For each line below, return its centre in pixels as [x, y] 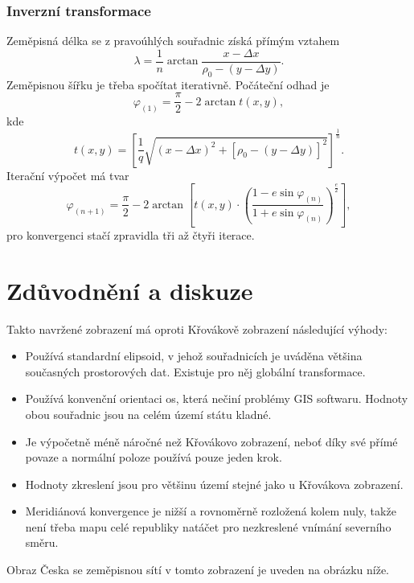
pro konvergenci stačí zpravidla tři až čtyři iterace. [131, 234]
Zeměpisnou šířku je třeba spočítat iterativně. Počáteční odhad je [168, 84]
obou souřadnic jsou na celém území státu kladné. [148, 414]
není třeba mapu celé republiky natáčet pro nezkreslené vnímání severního [208, 526]
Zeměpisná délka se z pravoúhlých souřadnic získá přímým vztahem [173, 41]
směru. [42, 542]
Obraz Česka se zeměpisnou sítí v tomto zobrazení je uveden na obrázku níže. [198, 570]
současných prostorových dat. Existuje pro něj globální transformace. [195, 371]
